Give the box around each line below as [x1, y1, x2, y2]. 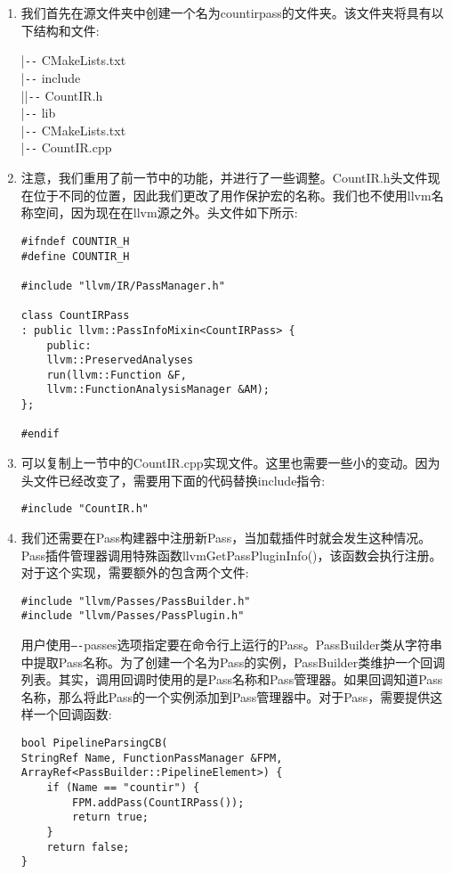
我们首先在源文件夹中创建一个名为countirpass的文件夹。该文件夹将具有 [20, 4, 432, 21]
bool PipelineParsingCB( [20, 737, 168, 750]
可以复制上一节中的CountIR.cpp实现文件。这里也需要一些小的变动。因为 [20, 453, 440, 472]
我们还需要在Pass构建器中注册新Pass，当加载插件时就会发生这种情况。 [20, 527, 432, 546]
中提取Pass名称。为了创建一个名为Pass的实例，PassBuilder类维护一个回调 [20, 652, 446, 671]
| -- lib [20, 103, 56, 122]
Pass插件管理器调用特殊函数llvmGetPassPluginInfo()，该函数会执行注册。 [20, 545, 442, 564]
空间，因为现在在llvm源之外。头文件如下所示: [33, 203, 298, 222]
